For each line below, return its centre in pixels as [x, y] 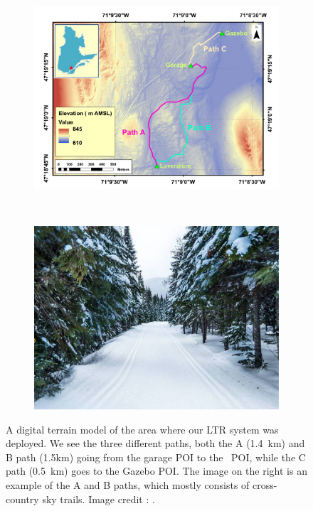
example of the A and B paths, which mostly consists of [128, 485]
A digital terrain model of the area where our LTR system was [142, 429]
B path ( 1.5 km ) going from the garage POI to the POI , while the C [156, 457]
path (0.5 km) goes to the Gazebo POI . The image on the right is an [156, 471]
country [22, 499]
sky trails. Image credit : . [99, 499]
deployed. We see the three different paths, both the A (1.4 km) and [155, 443]
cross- [265, 485]
